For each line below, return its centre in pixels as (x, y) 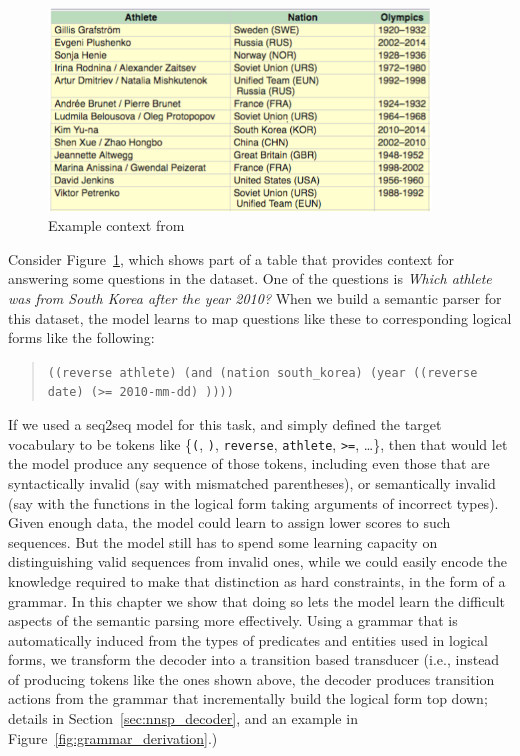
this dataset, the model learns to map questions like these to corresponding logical (260, 317)
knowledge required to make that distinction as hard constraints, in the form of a (257, 580)
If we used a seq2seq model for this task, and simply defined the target (225, 424)
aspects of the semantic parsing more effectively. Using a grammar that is (233, 620)
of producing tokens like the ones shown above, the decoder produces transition (251, 678)
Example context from (116, 225)
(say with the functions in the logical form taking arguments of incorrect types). (253, 502)
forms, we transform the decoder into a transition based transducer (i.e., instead (254, 659)
